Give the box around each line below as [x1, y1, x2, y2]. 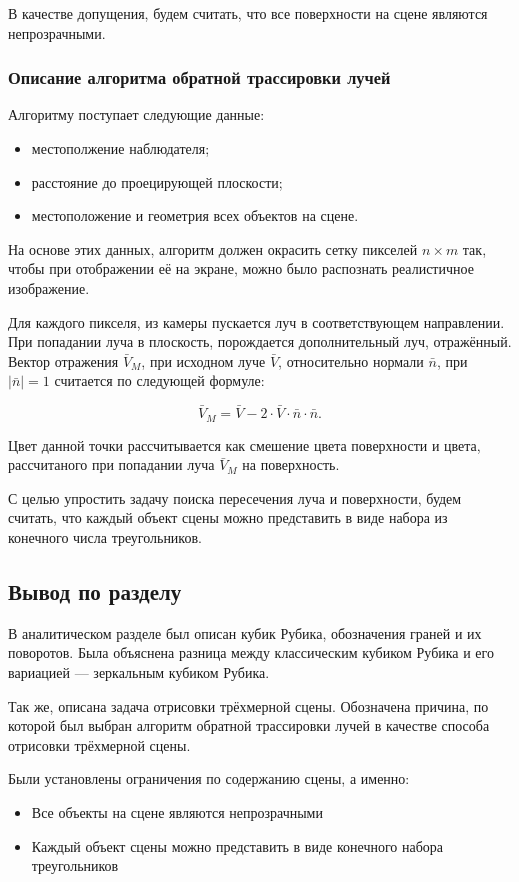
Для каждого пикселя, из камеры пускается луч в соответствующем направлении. [8, 311, 505, 332]
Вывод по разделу [8, 575, 182, 606]
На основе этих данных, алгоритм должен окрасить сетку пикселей [8, 238, 418, 259]
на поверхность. [242, 454, 340, 475]
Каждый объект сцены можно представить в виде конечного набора [31, 835, 444, 856]
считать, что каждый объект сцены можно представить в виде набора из [8, 507, 448, 528]
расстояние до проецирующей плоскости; [31, 171, 283, 192]
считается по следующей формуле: [54, 370, 265, 391]
